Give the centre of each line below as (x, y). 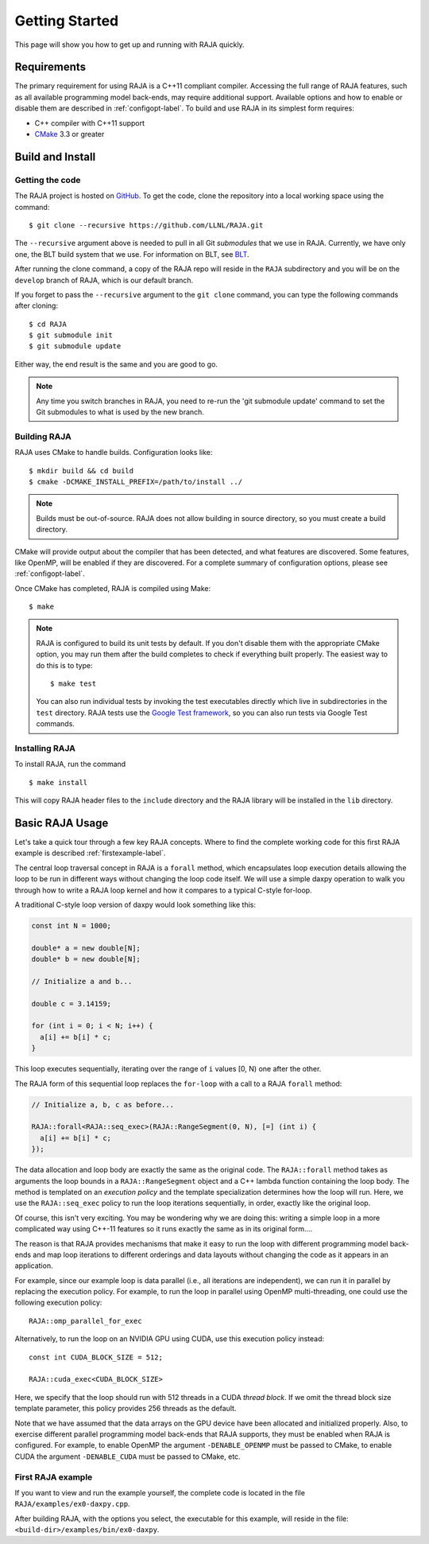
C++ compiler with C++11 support (90, 123)
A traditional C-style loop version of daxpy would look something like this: (135, 904)
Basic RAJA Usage (62, 823)
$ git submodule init (71, 335)
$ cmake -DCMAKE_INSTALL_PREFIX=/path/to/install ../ (135, 482)
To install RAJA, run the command (70, 764)
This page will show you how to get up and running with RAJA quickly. (130, 45)
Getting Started (67, 21)
